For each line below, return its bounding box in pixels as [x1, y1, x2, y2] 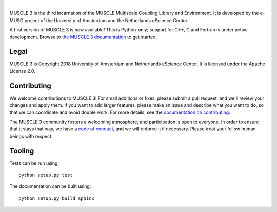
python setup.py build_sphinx [18, 195, 95, 201]
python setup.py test [18, 172, 73, 178]
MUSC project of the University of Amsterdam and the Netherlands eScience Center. [9, 17, 189, 23]
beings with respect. [9, 133, 53, 139]
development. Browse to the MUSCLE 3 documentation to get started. [9, 34, 157, 40]
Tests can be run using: [9, 160, 59, 166]
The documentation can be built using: [9, 183, 91, 189]
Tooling [9, 146, 34, 155]
